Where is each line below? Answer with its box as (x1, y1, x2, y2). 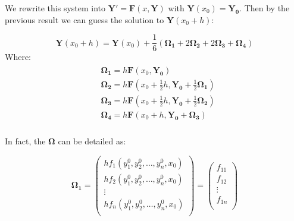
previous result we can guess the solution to (5, 13, 164, 26)
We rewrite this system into (5, 2, 106, 14)
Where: (5, 50, 31, 63)
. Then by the (239, 2, 290, 14)
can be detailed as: (58, 135, 126, 147)
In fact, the (5, 135, 46, 147)
